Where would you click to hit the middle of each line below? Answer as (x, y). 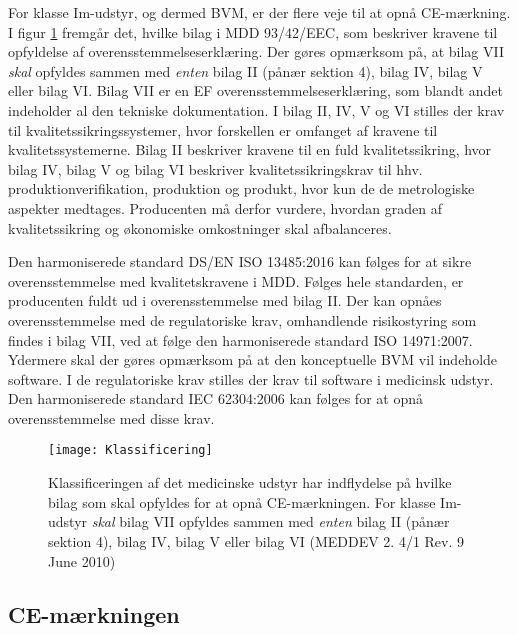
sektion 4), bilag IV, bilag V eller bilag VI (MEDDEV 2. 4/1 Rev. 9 (256, 540)
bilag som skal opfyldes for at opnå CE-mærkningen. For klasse (242, 501)
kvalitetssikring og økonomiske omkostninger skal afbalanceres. (200, 227)
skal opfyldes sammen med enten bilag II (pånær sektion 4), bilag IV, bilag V (245, 70)
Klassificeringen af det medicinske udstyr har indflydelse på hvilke (250, 482)
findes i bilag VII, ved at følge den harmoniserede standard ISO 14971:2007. (240, 339)
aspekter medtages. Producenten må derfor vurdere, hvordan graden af (225, 207)
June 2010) (82, 560)
